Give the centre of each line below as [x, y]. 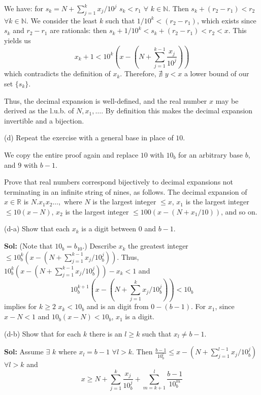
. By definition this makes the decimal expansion [177, 111]
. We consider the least [62, 20]
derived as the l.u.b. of [39, 111]
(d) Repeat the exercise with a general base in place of [89, 138]
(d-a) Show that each [37, 229]
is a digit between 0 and [119, 229]
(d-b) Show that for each [43, 333]
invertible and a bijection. [44, 120]
